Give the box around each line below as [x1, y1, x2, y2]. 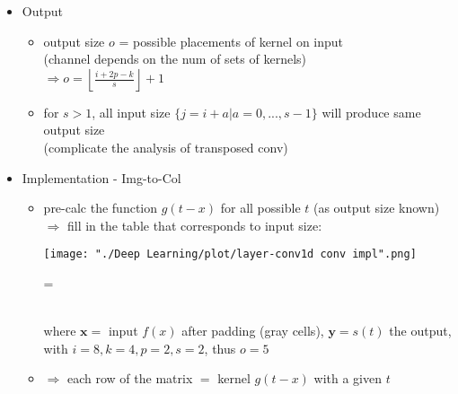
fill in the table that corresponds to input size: [66, 215, 322, 234]
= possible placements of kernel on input [119, 31, 344, 50]
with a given [313, 369, 382, 388]
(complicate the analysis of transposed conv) [43, 137, 288, 156]
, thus [204, 338, 236, 357]
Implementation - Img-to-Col [22, 168, 181, 187]
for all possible [220, 198, 301, 217]
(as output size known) [313, 198, 440, 217]
